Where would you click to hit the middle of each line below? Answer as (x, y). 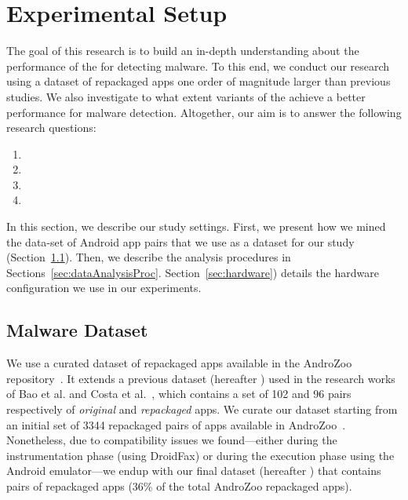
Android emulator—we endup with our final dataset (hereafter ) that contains (194, 471)
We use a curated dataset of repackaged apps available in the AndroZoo (179, 363)
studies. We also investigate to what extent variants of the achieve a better (186, 96)
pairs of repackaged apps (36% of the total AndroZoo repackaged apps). (179, 485)
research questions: (51, 128)
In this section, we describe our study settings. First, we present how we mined (196, 226)
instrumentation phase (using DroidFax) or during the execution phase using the (200, 455)
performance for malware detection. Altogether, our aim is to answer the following (204, 112)
